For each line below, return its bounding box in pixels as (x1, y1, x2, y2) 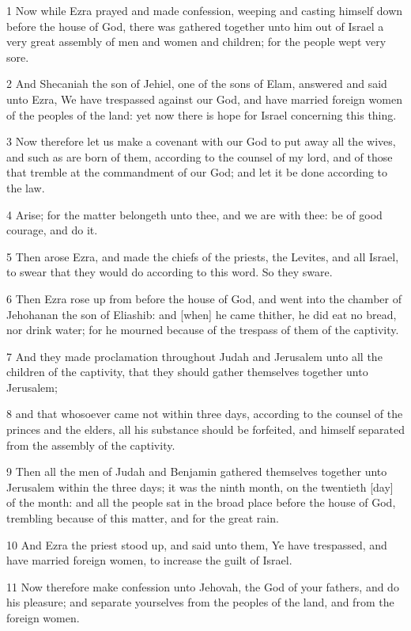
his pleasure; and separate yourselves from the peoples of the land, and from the (6, 594, 394, 610)
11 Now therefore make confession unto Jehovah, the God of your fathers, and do (6, 578, 399, 595)
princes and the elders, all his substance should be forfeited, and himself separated (6, 421, 405, 438)
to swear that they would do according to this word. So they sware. (6, 264, 333, 280)
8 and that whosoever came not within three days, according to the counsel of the (6, 405, 403, 422)
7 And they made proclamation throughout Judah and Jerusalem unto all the (6, 348, 383, 364)
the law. (6, 179, 45, 196)
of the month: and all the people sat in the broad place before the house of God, (6, 494, 396, 511)
